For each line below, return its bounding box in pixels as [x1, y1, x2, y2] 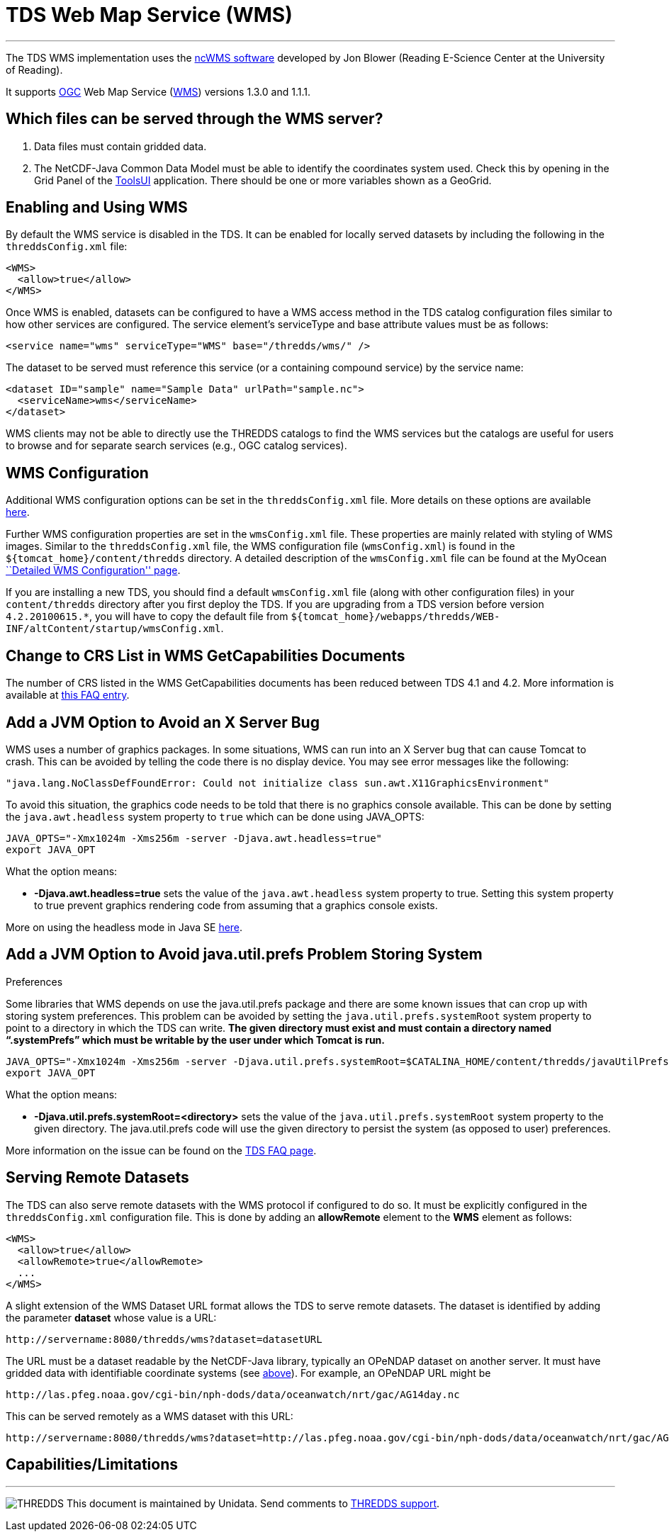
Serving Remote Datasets [6, 1169, 189, 1187]
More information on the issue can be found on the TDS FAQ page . [6, 1144, 317, 1156]
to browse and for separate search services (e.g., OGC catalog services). [6, 439, 347, 452]
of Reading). [6, 63, 63, 76]
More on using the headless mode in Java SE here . [6, 920, 243, 933]
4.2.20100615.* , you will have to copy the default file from [6, 610, 288, 623]
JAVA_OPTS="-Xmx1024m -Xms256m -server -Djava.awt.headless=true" [6, 832, 383, 844]
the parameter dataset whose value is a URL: [6, 1311, 217, 1324]
